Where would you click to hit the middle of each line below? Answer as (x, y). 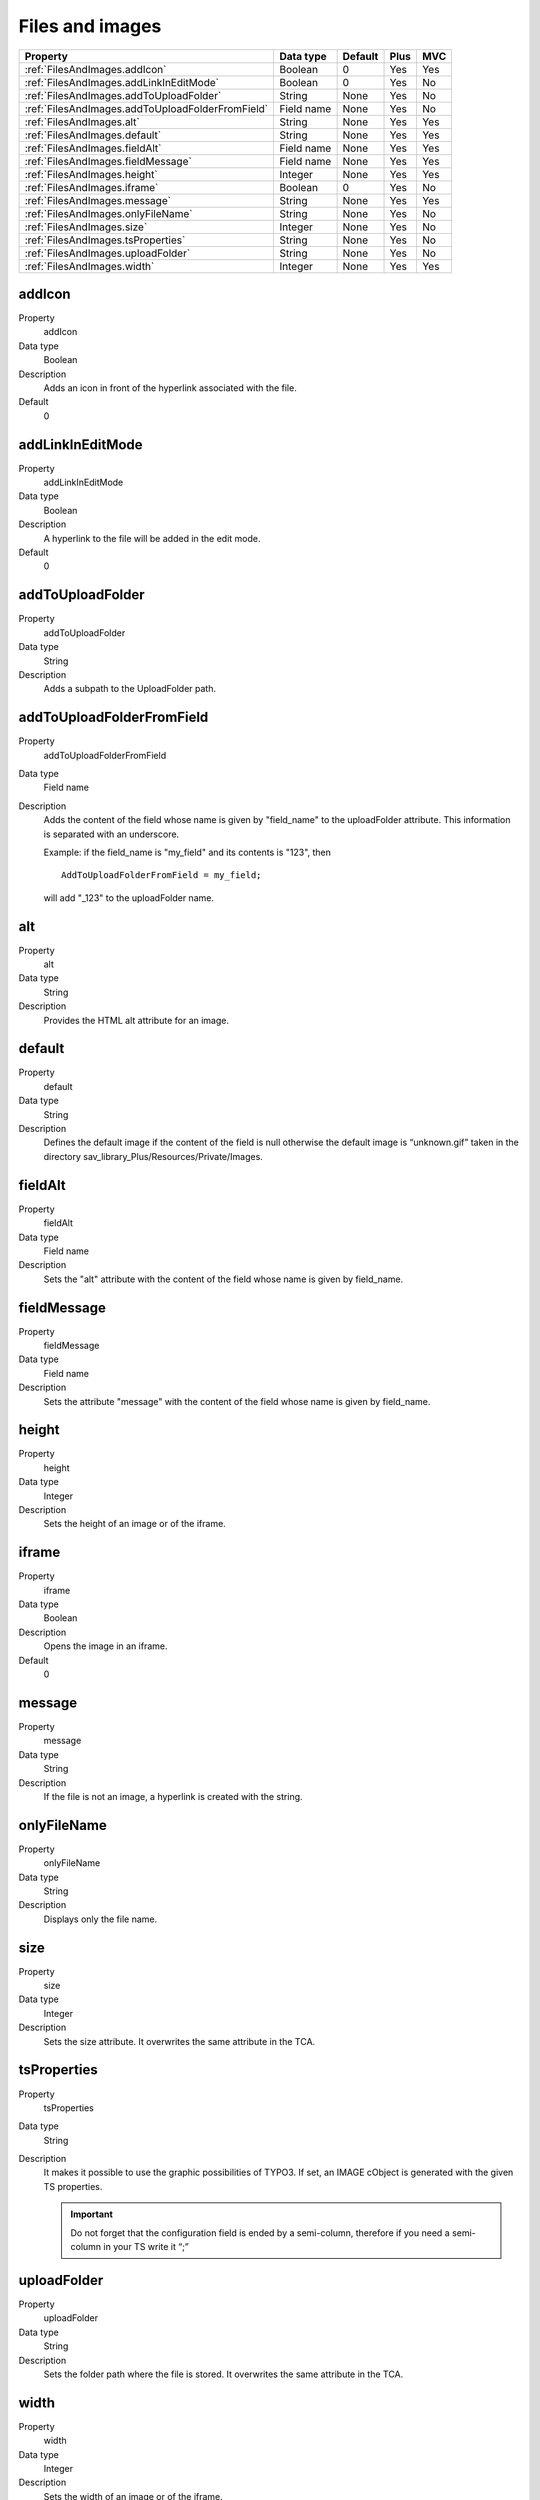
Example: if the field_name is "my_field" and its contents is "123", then (187, 852)
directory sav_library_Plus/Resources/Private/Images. (153, 1156)
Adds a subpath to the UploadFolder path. (130, 689)
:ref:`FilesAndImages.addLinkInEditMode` (122, 82)
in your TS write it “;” (146, 2247)
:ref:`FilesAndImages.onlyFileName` (109, 213)
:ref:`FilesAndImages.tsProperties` (105, 240)
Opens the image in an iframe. (106, 1646)
